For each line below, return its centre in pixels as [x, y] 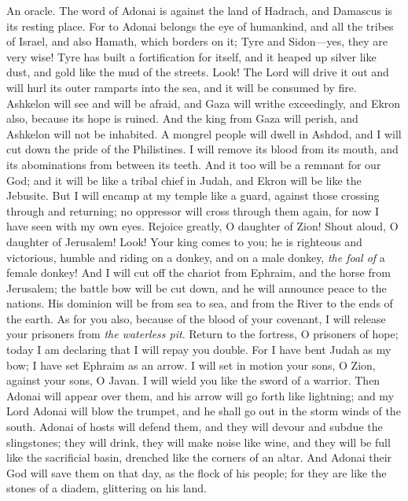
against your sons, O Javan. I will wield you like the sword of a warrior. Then [193, 380]
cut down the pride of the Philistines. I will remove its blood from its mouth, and [202, 149]
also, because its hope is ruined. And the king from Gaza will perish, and [182, 118]
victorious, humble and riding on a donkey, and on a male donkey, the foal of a [196, 257]
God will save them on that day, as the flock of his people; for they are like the [197, 472]
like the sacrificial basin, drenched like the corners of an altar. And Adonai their [199, 457]
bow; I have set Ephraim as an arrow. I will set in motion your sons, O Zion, [191, 365]
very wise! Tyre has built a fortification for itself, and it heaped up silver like [191, 56]
